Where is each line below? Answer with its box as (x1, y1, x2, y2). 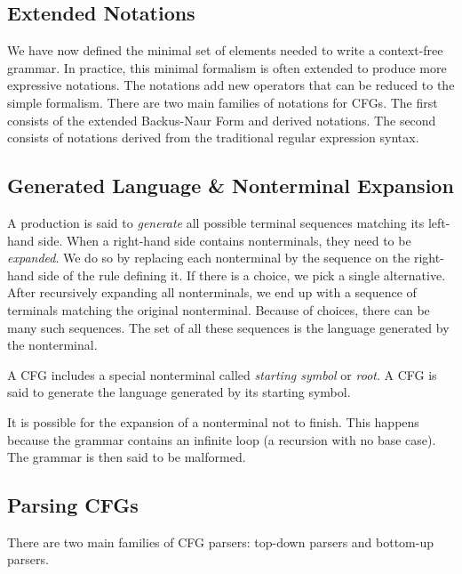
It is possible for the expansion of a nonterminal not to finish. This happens (7, 412, 419, 431)
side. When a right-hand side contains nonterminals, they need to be (38, 230, 411, 249)
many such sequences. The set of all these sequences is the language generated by (7, 318, 450, 336)
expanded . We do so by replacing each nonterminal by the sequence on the (7, 248, 410, 267)
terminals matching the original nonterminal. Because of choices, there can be (7, 300, 430, 319)
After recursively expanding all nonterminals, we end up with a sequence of (7, 283, 417, 302)
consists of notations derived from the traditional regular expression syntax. (7, 128, 419, 147)
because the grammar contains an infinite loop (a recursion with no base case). (7, 430, 436, 449)
